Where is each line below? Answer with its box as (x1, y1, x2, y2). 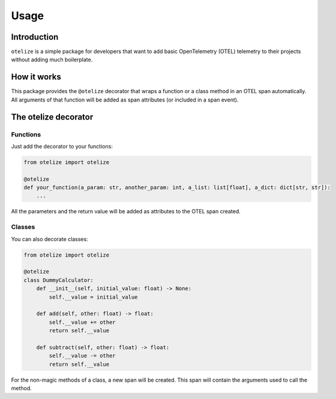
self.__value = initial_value (49, 293, 138, 300)
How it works (11, 72, 61, 82)
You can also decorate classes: (11, 235, 88, 243)
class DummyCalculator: (23, 276, 94, 284)
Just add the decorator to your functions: (11, 142, 113, 150)
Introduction (11, 32, 59, 42)
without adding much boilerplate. (11, 56, 93, 63)
